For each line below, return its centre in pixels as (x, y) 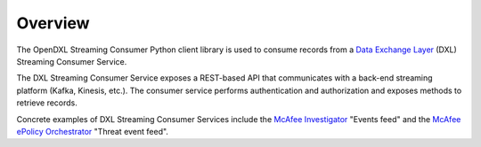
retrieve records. (47, 103)
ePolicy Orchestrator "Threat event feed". (93, 131)
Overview (53, 23)
